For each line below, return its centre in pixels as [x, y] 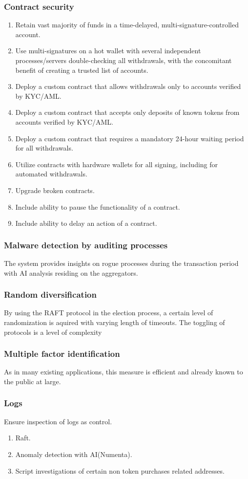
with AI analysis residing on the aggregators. [71, 272]
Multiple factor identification [62, 354]
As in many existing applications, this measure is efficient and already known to [124, 372]
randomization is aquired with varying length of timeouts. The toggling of [114, 322]
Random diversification [50, 294]
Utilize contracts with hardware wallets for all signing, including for [117, 164]
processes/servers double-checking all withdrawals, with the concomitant [124, 60]
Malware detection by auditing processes [86, 245]
